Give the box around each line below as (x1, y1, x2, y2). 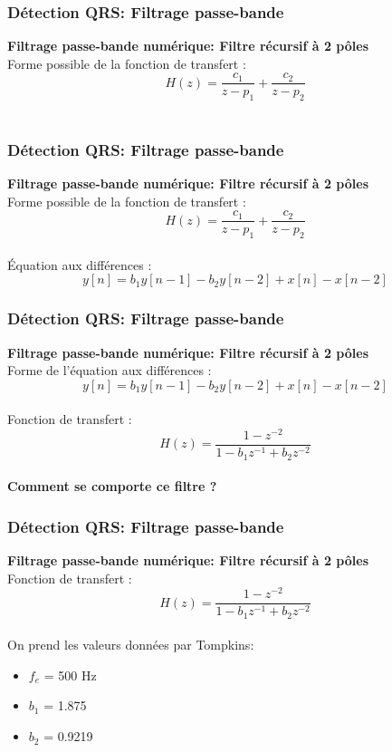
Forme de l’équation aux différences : (7, 361, 212, 380)
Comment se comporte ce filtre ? (7, 477, 217, 496)
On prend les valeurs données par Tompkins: (7, 635, 254, 654)
